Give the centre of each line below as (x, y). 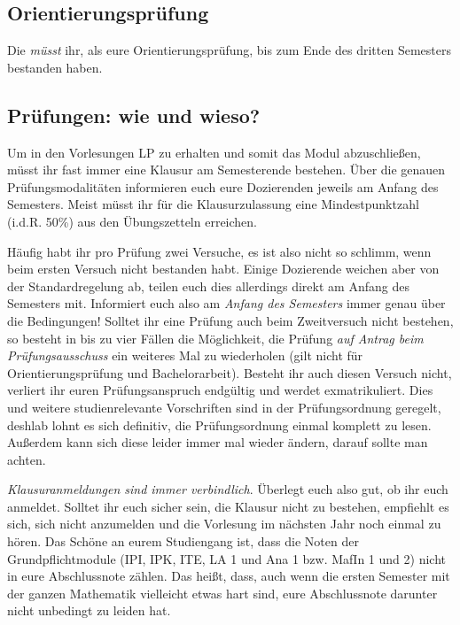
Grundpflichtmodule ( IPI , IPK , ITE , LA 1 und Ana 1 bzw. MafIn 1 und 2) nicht (226, 558)
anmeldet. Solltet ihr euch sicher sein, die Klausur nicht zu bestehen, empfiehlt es (228, 506)
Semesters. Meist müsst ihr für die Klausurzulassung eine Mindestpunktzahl (213, 204)
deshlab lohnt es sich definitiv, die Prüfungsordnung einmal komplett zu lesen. (219, 424)
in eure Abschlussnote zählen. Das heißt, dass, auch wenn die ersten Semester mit (229, 576)
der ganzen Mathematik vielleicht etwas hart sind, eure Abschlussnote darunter (222, 593)
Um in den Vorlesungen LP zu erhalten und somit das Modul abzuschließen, (214, 152)
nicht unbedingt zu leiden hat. (89, 610)
